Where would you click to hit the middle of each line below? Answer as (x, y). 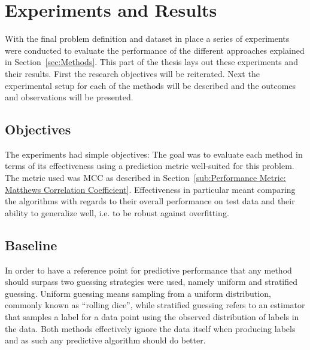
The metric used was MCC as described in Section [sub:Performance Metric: (145, 178)
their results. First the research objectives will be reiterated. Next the (132, 73)
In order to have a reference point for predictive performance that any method (148, 270)
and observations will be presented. (69, 97)
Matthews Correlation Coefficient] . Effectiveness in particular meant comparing (150, 189)
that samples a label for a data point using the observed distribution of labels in (152, 317)
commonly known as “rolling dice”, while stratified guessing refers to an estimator (155, 305)
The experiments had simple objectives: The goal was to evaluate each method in (154, 154)
